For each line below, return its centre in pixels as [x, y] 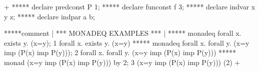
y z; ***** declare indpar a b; [49, 16]
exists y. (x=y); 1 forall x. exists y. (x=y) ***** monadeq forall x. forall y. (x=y [127, 42]
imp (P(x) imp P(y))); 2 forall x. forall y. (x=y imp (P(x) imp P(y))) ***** [120, 52]
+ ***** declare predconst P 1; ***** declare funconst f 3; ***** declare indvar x [130, 6]
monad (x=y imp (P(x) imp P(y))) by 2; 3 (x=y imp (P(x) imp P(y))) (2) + [122, 62]
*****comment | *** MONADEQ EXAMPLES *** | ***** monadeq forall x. [123, 33]
